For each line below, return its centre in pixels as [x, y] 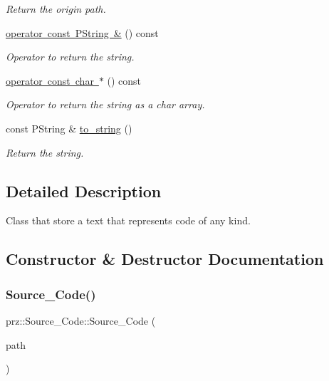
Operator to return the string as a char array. [105, 104]
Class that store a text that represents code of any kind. [128, 220]
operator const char [50, 80]
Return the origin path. [56, 9]
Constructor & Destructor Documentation [165, 259]
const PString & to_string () [69, 128]
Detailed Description [84, 190]
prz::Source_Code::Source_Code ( [81, 320]
